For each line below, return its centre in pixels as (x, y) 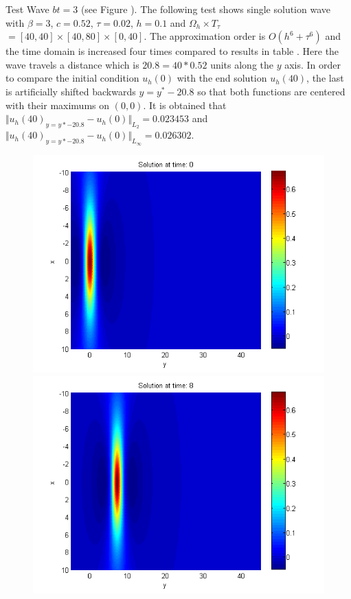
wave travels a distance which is (72, 64)
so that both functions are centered (271, 91)
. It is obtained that (185, 105)
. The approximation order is (205, 36)
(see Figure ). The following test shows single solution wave (206, 9)
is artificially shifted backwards (71, 91)
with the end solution (222, 78)
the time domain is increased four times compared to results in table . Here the (172, 51)
